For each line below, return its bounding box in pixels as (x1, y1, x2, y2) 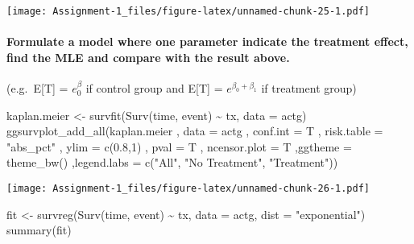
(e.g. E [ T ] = (6, 80, 68, 97)
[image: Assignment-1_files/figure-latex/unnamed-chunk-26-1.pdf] (6, 183, 371, 195)
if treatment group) (261, 80, 357, 97)
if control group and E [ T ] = (85, 80, 223, 97)
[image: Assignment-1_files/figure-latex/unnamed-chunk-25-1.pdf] (6, 6, 371, 17)
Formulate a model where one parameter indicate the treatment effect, (6, 33, 408, 50)
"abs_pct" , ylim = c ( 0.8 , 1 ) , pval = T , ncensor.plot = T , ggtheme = (6, 138, 352, 155)
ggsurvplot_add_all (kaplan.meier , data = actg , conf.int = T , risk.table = (6, 122, 383, 139)
